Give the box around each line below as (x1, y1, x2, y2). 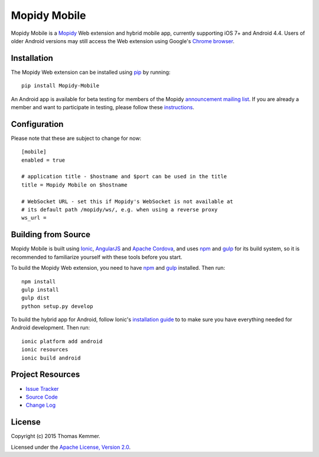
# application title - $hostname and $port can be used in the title (21, 173, 227, 180)
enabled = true (21, 156, 66, 164)
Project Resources (11, 370, 80, 380)
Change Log (25, 401, 56, 409)
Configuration (11, 119, 64, 129)
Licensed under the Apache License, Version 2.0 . (11, 443, 131, 451)
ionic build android (21, 354, 81, 361)
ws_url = (21, 214, 47, 221)
